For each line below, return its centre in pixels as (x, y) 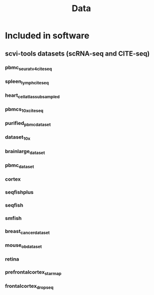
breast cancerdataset (27, 232)
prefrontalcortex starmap (33, 272)
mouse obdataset (23, 246)
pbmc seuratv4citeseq (29, 68)
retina (12, 259)
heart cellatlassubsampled (32, 96)
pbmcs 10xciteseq (24, 110)
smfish (13, 218)
